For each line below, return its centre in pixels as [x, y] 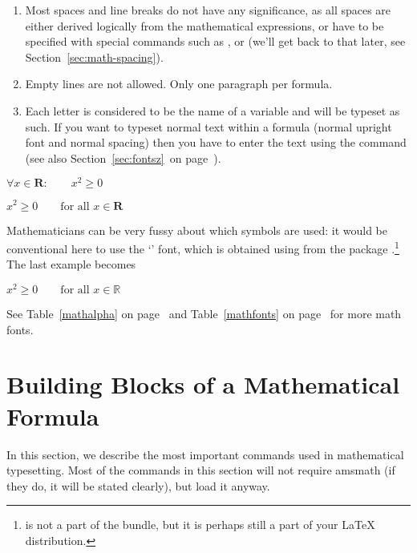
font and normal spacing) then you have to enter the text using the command [216, 142]
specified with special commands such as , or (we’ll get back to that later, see [215, 41]
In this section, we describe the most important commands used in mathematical [205, 454]
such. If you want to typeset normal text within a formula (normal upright [208, 126]
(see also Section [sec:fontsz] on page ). [123, 157]
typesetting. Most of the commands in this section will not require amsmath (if [201, 470]
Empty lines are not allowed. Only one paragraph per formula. [179, 84]
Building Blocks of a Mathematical [203, 384]
